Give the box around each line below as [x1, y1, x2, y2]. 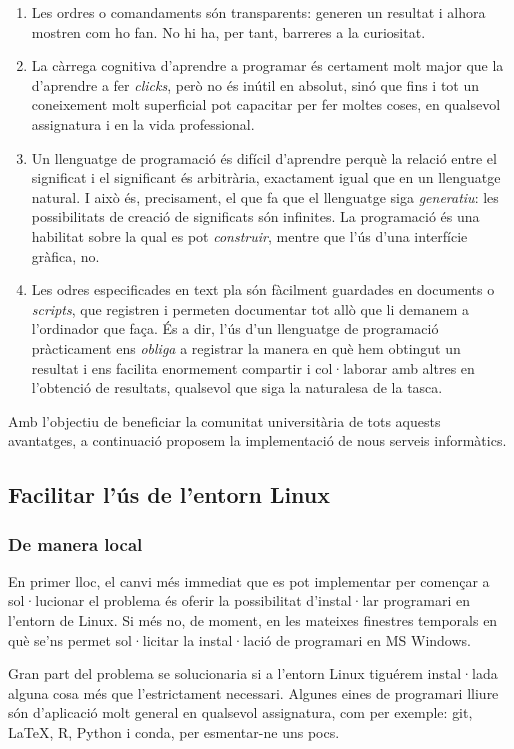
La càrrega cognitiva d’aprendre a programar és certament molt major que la [31, 55, 504, 76]
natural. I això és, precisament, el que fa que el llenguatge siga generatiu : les [31, 186, 499, 207]
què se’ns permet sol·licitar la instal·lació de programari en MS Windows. [8, 629, 471, 650]
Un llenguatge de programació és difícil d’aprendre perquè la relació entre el [31, 147, 497, 168]
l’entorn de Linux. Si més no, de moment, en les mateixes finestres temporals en [8, 610, 498, 631]
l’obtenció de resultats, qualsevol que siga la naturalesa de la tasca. [31, 377, 443, 398]
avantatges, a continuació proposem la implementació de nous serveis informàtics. [8, 430, 507, 451]
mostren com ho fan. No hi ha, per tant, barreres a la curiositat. [31, 21, 426, 42]
